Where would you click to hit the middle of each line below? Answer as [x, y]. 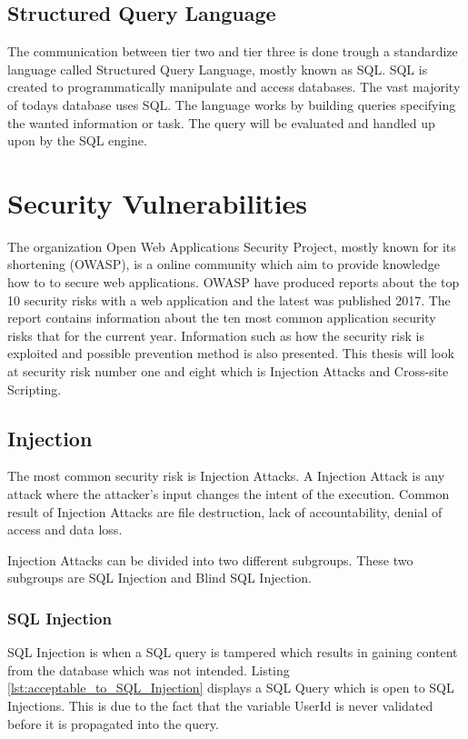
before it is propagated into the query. [113, 723]
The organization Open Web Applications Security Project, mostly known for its [232, 246]
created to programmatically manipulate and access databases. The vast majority [234, 87]
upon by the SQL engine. [77, 140]
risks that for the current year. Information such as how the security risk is [216, 335]
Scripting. [35, 389]
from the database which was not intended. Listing [149, 669]
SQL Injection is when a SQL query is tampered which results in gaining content [233, 652]
